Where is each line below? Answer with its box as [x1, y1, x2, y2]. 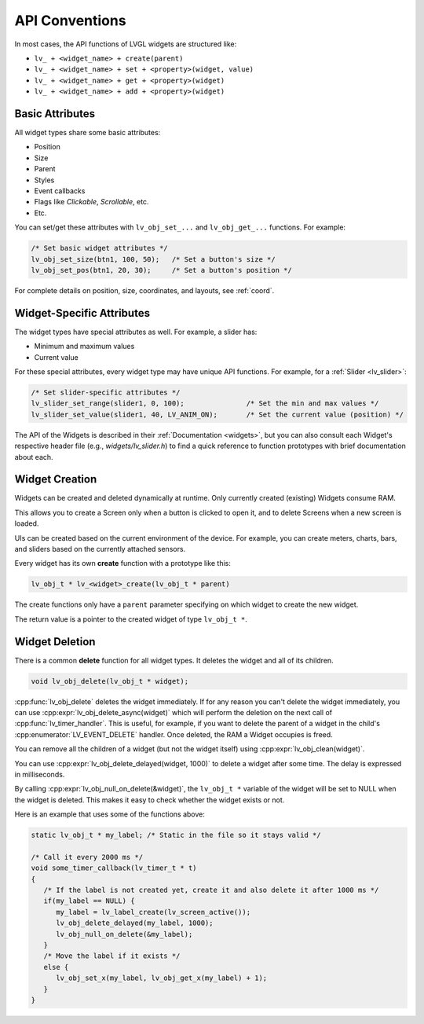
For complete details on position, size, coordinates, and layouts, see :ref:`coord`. [14, 285, 275, 295]
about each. [14, 452, 54, 461]
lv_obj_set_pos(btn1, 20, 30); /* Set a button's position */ [31, 266, 292, 274]
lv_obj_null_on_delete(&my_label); [56, 930, 193, 938]
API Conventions [14, 12, 126, 29]
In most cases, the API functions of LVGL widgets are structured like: [14, 39, 237, 49]
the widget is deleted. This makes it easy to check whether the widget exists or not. [14, 795, 285, 805]
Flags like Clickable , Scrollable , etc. [34, 197, 149, 207]
